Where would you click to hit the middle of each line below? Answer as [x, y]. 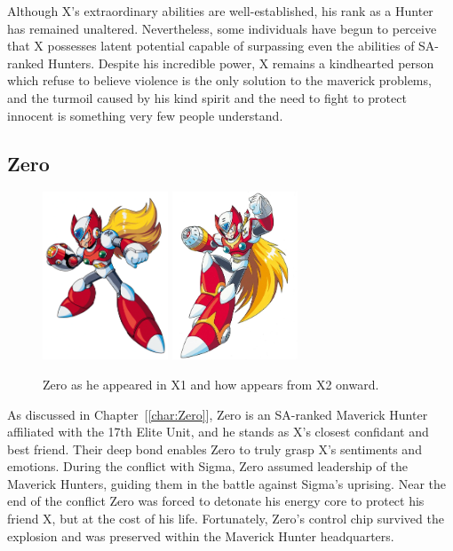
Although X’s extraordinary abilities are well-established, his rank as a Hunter [220, 11]
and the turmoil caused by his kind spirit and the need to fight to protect [207, 97]
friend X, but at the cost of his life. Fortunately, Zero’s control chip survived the [226, 519]
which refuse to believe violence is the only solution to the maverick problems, [219, 80]
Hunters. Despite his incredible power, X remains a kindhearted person [241, 63]
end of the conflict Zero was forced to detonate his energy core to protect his [216, 501]
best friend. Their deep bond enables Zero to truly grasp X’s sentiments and [215, 449]
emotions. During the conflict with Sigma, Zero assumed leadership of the [207, 466]
